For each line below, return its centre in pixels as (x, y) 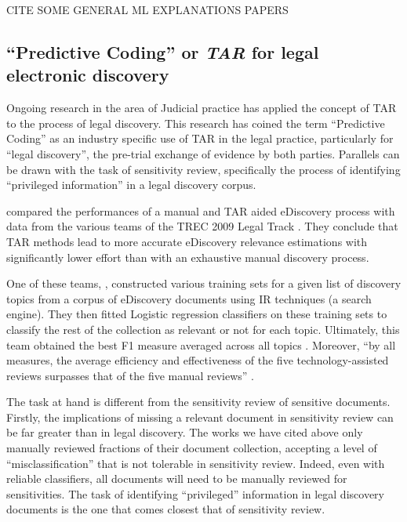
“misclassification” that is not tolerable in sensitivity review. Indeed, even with (196, 463)
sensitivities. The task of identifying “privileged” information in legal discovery (195, 493)
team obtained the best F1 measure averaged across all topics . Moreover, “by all (201, 344)
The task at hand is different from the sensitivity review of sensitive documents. (198, 402)
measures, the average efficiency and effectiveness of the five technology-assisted (198, 360)
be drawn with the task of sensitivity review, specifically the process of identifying (203, 169)
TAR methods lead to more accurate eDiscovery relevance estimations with (187, 241)
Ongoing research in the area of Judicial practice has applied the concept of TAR (202, 108)
